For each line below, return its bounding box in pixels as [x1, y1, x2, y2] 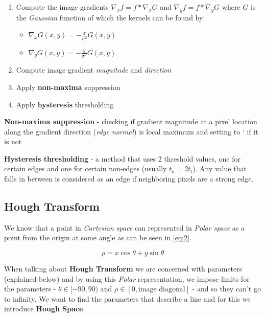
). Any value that [192, 163, 247, 174]
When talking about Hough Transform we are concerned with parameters [4, 263, 243, 274]
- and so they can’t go [192, 283, 261, 294]
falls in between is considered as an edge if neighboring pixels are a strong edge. [4, 173, 254, 184]
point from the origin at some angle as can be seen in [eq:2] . [4, 232, 192, 243]
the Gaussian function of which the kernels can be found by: [16, 12, 205, 22]
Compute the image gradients [16, 2, 109, 12]
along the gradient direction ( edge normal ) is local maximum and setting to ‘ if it [4, 126, 258, 137]
